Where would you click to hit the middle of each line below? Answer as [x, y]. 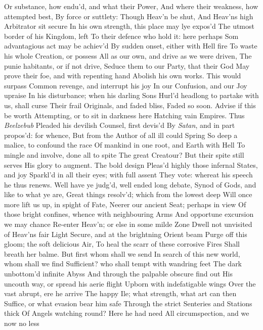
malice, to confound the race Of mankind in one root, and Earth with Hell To [125, 145]
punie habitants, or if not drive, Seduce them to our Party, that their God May [127, 65]
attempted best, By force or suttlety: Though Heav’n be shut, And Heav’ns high [129, 16]
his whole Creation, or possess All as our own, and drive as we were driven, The [128, 55]
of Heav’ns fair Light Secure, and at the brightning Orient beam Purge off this [126, 234]
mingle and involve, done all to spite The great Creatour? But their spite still [124, 154]
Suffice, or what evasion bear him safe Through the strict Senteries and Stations [128, 303]
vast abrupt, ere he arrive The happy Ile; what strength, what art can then [120, 293]
